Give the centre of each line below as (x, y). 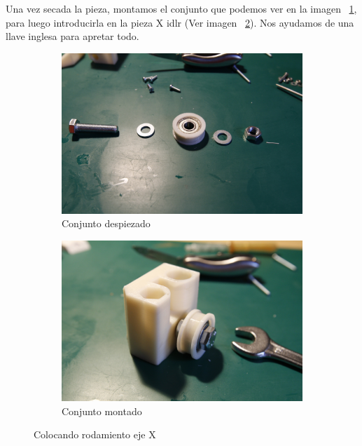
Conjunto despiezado (106, 223)
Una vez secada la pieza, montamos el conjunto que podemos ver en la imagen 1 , (181, 8)
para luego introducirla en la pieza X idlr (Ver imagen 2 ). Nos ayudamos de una (180, 22)
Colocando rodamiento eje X (95, 434)
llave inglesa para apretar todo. (72, 36)
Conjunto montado (102, 411)
